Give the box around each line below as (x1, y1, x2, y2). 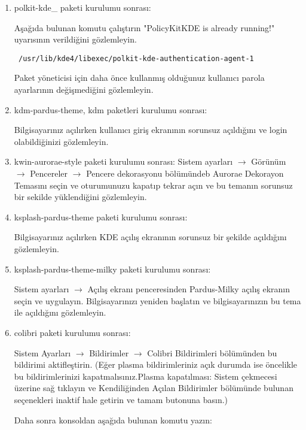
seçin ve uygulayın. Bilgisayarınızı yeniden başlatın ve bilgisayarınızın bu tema (14, 294, 301, 307)
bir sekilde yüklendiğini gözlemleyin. (14, 190, 147, 203)
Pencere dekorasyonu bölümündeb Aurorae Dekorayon (86, 167, 284, 179)
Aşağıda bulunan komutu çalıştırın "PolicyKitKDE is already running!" (14, 21, 275, 34)
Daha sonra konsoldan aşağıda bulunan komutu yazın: (14, 413, 212, 426)
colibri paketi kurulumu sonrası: (14, 326, 131, 338)
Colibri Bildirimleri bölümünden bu (147, 346, 277, 359)
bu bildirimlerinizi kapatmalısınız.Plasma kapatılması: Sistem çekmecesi (14, 370, 277, 382)
